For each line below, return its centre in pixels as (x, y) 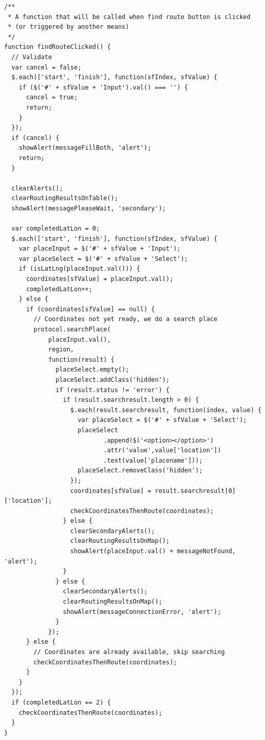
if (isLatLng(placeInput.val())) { (79, 269)
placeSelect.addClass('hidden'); (113, 380)
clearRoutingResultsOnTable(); (65, 198)
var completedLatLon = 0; (56, 229)
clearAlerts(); (37, 188)
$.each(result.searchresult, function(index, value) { (166, 410)
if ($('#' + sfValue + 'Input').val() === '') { (103, 87)
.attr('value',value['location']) (162, 451)
